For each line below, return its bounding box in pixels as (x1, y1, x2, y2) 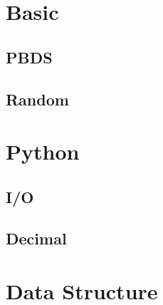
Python (6, 137, 80, 166)
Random (6, 88, 69, 110)
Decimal (6, 227, 67, 249)
